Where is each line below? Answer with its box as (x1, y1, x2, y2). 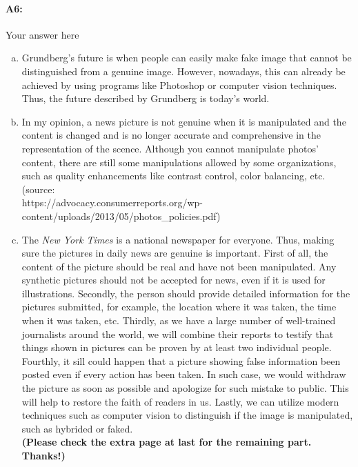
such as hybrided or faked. (21, 421, 133, 435)
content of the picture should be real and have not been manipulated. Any (21, 259, 337, 273)
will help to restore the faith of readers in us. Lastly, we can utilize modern (21, 394, 339, 408)
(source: (21, 181, 55, 196)
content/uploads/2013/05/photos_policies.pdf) (21, 208, 221, 223)
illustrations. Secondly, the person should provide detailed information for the (21, 286, 350, 300)
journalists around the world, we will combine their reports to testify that (21, 326, 334, 341)
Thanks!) (21, 448, 66, 463)
